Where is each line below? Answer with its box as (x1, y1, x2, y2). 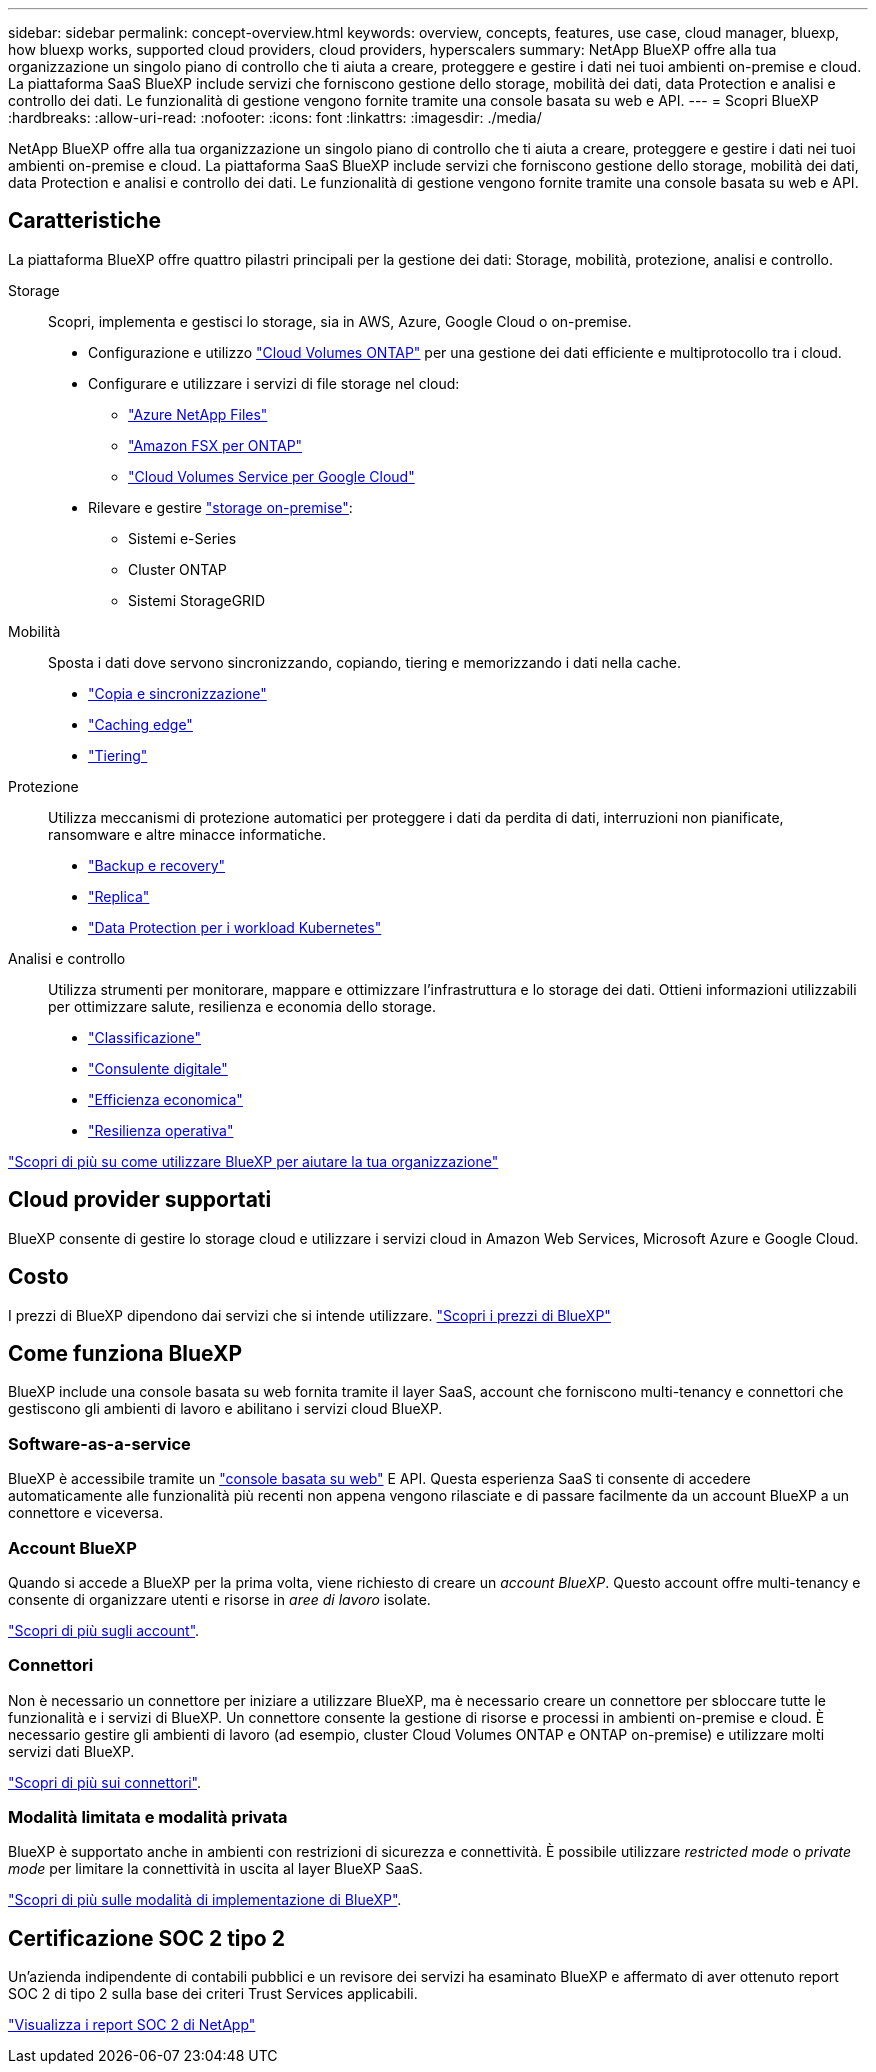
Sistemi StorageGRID (128, 591, 265, 609)
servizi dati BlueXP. (8, 1742, 135, 1760)
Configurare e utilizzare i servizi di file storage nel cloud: (88, 374, 460, 392)
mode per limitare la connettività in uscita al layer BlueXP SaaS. (8, 1860, 423, 1878)
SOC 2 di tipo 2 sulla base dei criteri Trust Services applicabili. (8, 1985, 418, 2003)
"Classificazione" (88, 1028, 202, 1046)
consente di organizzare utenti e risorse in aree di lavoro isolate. (8, 1590, 431, 1608)
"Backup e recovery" (88, 856, 226, 874)
